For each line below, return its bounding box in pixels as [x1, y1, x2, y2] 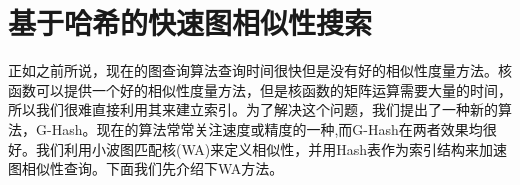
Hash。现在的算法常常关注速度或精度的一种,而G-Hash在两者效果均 [51, 118, 483, 139]
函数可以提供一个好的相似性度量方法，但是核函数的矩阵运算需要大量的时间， [8, 79, 512, 100]
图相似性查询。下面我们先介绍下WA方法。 [8, 158, 284, 179]
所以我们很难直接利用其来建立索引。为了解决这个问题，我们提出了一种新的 [8, 99, 498, 120]
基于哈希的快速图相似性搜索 [8, 2, 373, 43]
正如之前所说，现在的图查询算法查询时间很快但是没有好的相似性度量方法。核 [8, 60, 512, 81]
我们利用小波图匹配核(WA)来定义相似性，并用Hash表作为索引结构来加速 [35, 138, 508, 159]
